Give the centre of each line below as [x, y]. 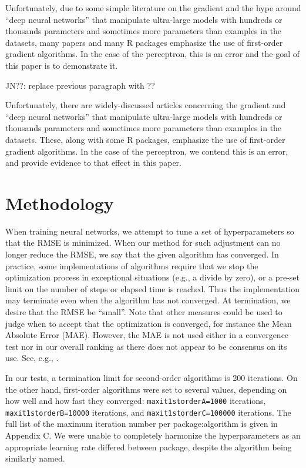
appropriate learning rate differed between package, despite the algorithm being [149, 447]
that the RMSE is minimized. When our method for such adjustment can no [143, 243]
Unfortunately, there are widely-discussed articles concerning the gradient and [146, 105]
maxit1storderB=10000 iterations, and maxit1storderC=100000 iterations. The [148, 412]
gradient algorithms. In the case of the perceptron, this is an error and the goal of [153, 54]
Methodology [60, 203]
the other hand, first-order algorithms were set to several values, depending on [146, 389]
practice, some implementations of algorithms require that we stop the [132, 265]
